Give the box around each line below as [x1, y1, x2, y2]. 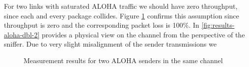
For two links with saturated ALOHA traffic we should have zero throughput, [4, 1, 238, 11]
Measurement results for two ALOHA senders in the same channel [24, 55, 223, 65]
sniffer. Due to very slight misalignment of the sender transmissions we [4, 39, 217, 49]
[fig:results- [201, 20, 235, 30]
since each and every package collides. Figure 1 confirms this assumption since [4, 10, 239, 20]
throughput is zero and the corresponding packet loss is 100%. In [4, 20, 199, 30]
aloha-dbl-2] [4, 29, 40, 39]
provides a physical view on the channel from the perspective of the [42, 29, 245, 39]
